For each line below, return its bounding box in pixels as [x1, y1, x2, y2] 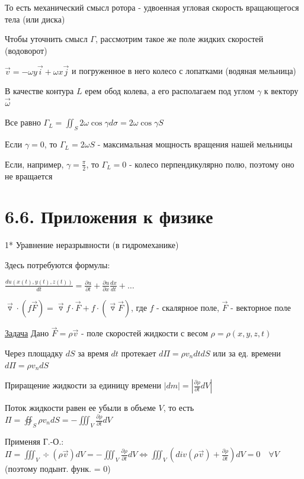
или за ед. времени [213, 346, 281, 359]
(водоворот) [5, 44, 47, 56]
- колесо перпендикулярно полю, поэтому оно [129, 157, 295, 170]
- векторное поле [231, 301, 291, 314]
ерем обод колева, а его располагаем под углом [85, 85, 255, 97]
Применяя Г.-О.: [5, 435, 64, 447]
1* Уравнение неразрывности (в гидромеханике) [5, 239, 179, 251]
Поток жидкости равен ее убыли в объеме [5, 401, 156, 414]
